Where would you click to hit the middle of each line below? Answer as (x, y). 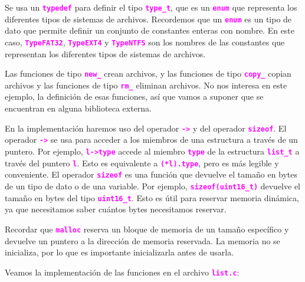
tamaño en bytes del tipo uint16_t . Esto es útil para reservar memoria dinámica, (152, 197)
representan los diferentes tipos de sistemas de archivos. (105, 53)
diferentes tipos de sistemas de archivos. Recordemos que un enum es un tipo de (148, 19)
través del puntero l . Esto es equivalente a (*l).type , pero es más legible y (142, 163)
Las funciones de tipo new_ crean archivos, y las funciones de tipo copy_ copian (148, 73)
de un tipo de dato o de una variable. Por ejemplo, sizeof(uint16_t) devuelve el (152, 186)
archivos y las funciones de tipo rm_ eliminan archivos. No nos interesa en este (146, 85)
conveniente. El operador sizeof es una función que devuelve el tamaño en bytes (151, 174)
